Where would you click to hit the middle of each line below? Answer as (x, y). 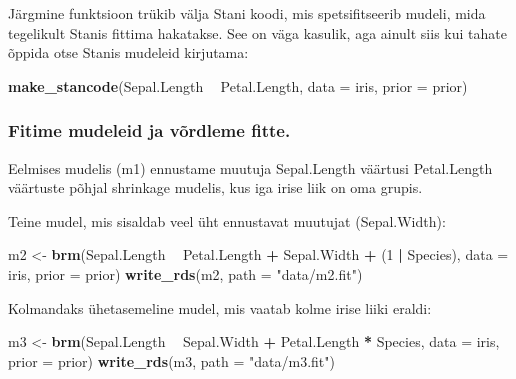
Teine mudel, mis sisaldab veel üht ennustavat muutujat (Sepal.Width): (227, 220)
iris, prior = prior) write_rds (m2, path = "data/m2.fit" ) (185, 273)
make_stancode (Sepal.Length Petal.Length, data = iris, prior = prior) (238, 85)
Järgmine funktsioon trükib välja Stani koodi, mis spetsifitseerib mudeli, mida (247, 13)
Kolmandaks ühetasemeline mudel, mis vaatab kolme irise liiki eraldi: (220, 307)
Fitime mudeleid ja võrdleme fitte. (149, 130)
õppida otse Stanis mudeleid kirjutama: (128, 52)
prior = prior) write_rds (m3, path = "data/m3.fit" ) (171, 360)
